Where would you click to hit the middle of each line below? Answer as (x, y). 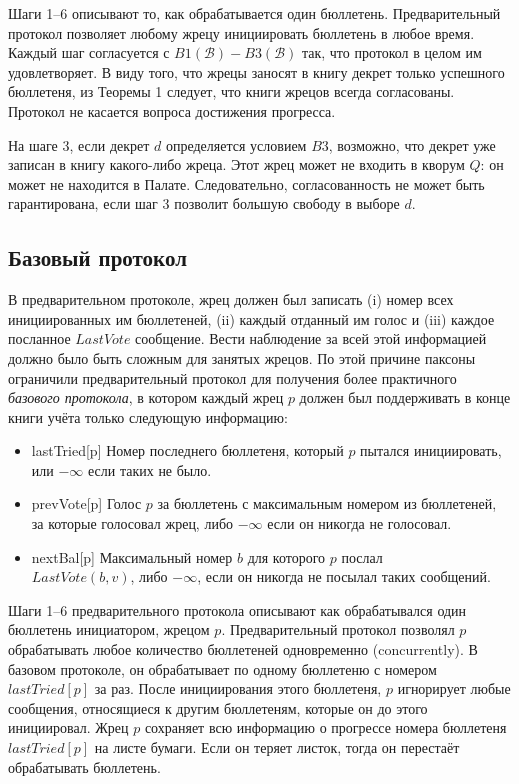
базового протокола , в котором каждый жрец (146, 397)
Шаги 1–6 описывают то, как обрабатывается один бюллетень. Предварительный (254, 13)
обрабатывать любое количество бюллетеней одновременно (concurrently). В (243, 649)
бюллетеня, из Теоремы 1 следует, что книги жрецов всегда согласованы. (231, 91)
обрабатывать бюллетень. (84, 766)
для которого (286, 556)
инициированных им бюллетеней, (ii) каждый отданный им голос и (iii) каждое (251, 318)
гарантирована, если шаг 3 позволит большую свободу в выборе (204, 203)
